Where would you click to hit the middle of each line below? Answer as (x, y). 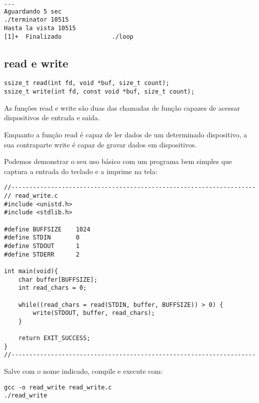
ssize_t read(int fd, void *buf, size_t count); (87, 83)
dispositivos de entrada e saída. (52, 117)
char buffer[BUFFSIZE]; (58, 279)
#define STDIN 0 (42, 238)
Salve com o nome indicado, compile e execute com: (84, 371)
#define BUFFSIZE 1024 (47, 229)
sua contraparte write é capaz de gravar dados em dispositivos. (100, 144)
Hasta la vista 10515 (40, 28)
